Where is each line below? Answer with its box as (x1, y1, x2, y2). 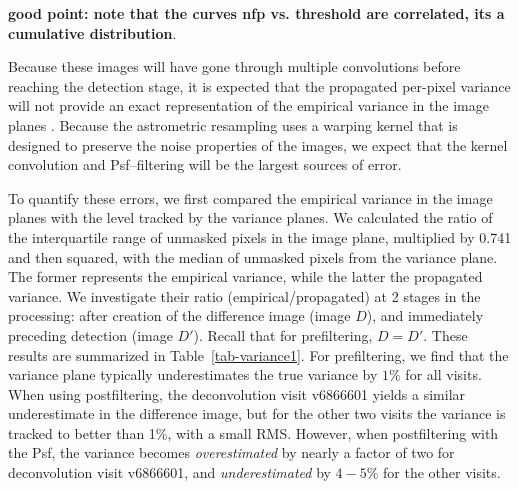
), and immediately (366, 305, 484, 326)
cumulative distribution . (8, 22, 177, 43)
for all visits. (405, 364, 482, 385)
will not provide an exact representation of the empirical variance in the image (8, 95, 489, 116)
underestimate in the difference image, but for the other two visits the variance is (8, 403, 506, 424)
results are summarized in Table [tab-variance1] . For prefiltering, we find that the (8, 344, 509, 365)
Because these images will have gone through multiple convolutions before (8, 56, 461, 77)
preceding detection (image (8, 324, 173, 345)
